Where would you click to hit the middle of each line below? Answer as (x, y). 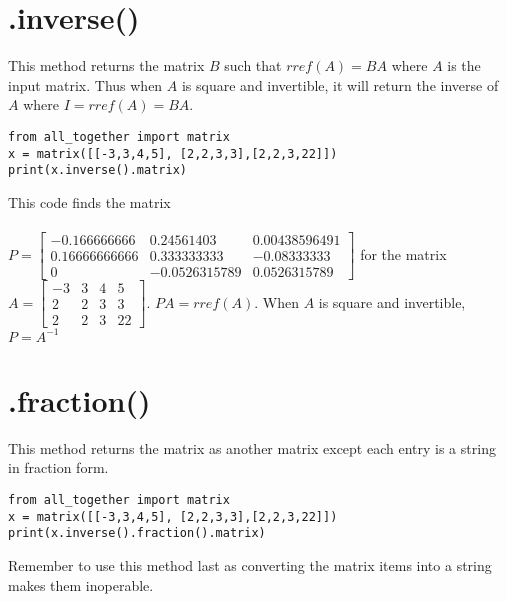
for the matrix (403, 253)
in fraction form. (58, 467)
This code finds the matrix (89, 201)
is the (464, 65)
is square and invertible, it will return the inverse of (340, 84)
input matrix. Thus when (85, 84)
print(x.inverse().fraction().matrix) (137, 533)
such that (253, 65)
